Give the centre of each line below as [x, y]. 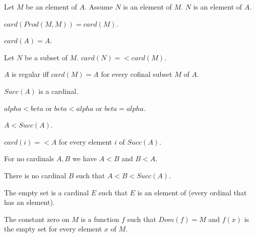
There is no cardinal [35, 175]
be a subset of [46, 57]
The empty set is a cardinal [47, 192]
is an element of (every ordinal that [192, 192]
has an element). [29, 202]
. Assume [99, 7]
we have [85, 158]
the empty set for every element [53, 229]
